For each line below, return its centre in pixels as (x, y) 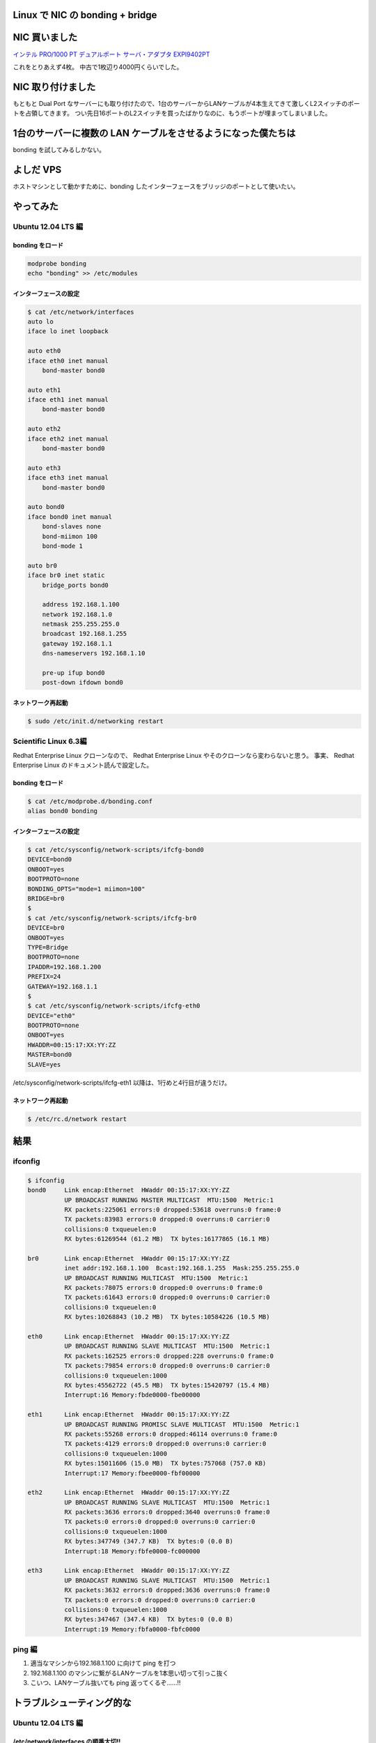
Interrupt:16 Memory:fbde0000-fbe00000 (132, 1395)
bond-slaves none (72, 527)
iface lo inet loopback (68, 332)
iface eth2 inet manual (68, 439)
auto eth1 (44, 390)
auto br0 (42, 565)
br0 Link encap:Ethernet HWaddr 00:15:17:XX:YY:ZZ (128, 1258)
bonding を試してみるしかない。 (59, 150)
